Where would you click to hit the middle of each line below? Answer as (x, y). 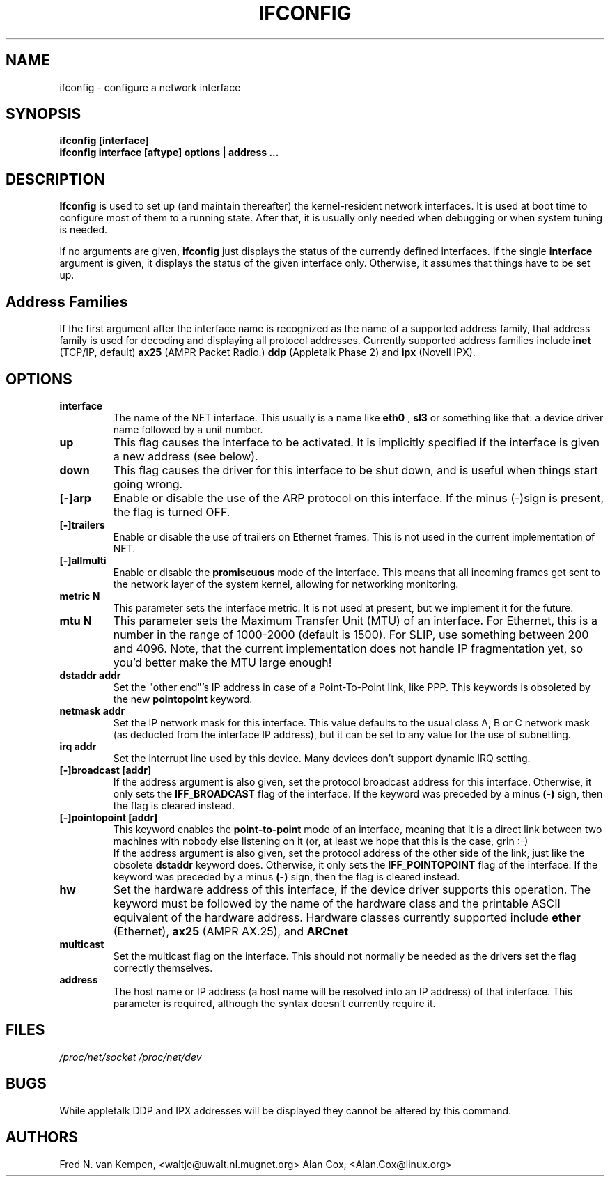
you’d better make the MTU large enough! (222, 662)
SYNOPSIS (44, 114)
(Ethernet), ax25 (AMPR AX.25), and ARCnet (231, 931)
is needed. (84, 230)
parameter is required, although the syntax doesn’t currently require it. (274, 1003)
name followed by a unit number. (188, 429)
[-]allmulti (83, 560)
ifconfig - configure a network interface (150, 87)
